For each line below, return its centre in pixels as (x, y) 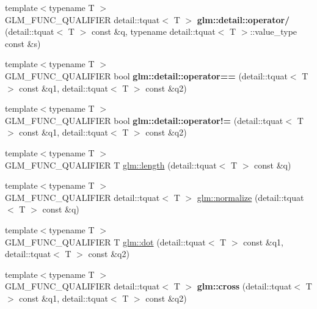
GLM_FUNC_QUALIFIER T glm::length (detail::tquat (111, 165)
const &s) (23, 43)
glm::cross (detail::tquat (244, 286)
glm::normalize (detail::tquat (250, 197)
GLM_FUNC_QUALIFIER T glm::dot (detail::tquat (105, 242)
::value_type (274, 31)
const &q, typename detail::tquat (153, 31)
